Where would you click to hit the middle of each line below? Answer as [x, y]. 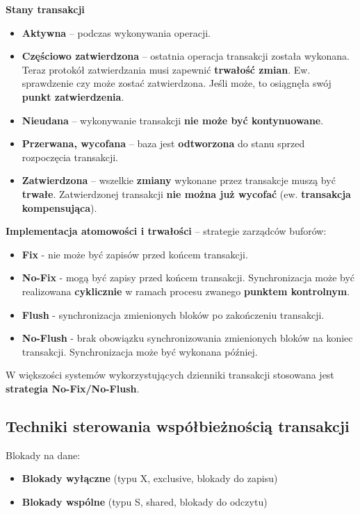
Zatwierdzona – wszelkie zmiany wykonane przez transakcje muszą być [179, 180]
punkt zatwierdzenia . [73, 96]
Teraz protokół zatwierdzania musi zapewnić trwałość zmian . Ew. [166, 69]
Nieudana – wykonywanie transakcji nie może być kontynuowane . [173, 120]
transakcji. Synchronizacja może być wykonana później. [140, 351]
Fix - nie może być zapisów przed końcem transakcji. [135, 254]
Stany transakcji [45, 9]
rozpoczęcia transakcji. [70, 157]
